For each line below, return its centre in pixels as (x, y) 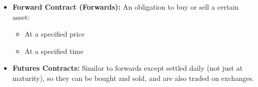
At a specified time (54, 51)
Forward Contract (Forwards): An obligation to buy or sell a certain (126, 7)
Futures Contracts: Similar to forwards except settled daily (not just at (127, 68)
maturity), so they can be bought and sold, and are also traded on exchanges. (133, 78)
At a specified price (55, 34)
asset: (21, 17)
